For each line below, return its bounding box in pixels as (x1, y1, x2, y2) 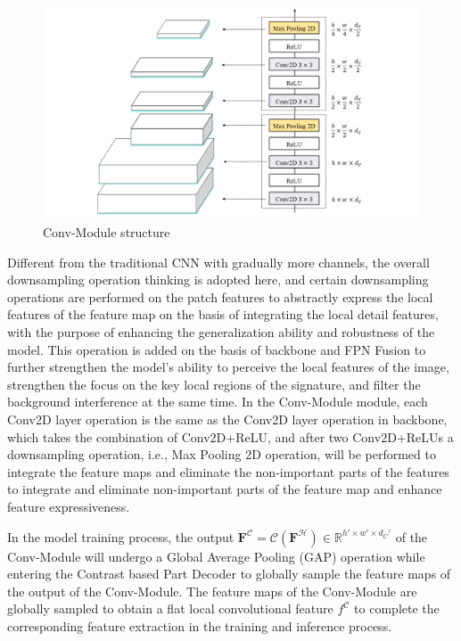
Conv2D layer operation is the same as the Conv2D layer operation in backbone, (7, 410, 448, 429)
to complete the (354, 599, 440, 618)
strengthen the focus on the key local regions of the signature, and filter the (7, 374, 421, 393)
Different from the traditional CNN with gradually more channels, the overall (7, 252, 430, 271)
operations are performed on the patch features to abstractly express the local (7, 287, 433, 306)
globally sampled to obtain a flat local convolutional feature (7, 599, 333, 618)
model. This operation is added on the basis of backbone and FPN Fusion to (7, 340, 426, 358)
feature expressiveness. (7, 497, 130, 515)
